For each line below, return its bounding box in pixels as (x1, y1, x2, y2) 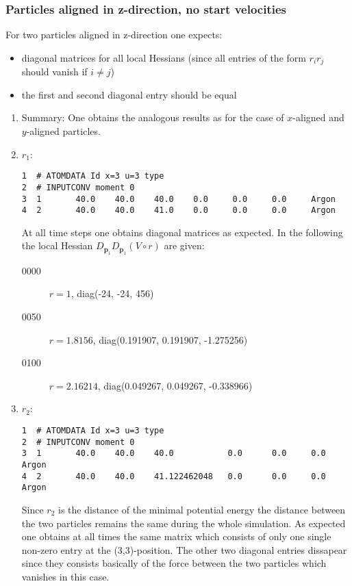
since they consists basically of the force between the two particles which (21, 556, 327, 570)
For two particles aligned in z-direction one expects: (5, 27, 223, 42)
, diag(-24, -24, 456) (71, 286, 154, 301)
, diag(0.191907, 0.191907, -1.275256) (92, 332, 248, 346)
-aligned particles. (26, 124, 101, 138)
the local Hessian (21, 238, 93, 253)
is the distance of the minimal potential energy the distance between (58, 502, 346, 516)
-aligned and (292, 110, 344, 125)
